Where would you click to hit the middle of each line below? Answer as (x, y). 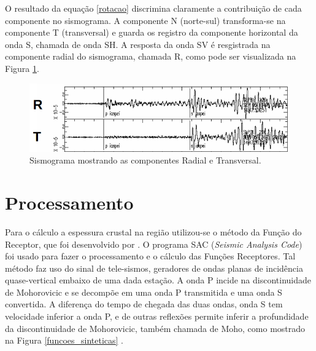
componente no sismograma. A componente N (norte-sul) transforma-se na (145, 20)
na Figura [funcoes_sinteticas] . (64, 340)
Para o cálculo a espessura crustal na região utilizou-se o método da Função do (153, 231)
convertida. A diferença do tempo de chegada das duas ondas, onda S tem (144, 304)
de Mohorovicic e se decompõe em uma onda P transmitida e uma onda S (144, 292)
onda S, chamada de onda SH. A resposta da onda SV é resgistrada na (138, 44)
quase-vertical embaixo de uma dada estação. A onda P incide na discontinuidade (158, 280)
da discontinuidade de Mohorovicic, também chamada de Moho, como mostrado (155, 328)
